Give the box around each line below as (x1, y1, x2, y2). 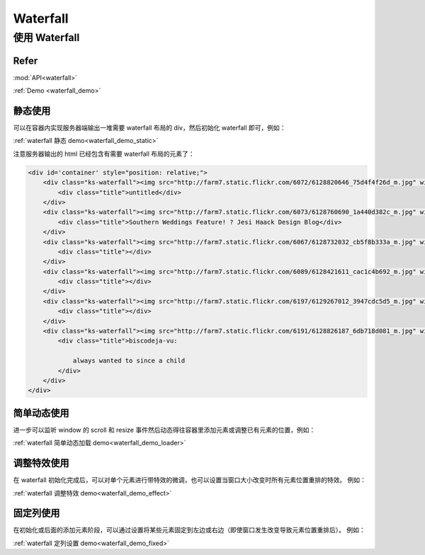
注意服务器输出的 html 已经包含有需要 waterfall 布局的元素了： (13, 149, 195, 158)
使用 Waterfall (13, 31, 80, 44)
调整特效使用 (13, 457, 69, 469)
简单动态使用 (13, 407, 69, 419)
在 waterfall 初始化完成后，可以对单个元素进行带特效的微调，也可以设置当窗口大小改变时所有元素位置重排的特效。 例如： (13, 476, 366, 484)
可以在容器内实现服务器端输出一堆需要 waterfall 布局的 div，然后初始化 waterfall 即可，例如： (13, 124, 286, 132)
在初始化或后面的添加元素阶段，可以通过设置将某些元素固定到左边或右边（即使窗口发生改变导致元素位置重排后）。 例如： (13, 526, 365, 534)
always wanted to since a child (72, 357, 186, 365)
